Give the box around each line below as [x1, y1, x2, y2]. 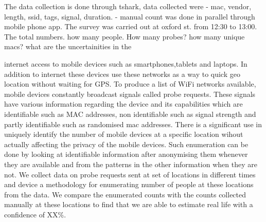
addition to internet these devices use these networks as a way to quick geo [4, 68, 240, 79]
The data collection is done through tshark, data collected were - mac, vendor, [4, 1, 252, 11]
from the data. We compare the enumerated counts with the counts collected [4, 189, 246, 199]
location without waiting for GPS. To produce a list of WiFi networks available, [4, 78, 256, 89]
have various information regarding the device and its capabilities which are [4, 98, 243, 109]
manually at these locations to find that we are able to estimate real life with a [4, 199, 253, 210]
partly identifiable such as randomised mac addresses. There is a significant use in [4, 118, 262, 129]
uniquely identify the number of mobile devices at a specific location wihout [4, 129, 243, 139]
